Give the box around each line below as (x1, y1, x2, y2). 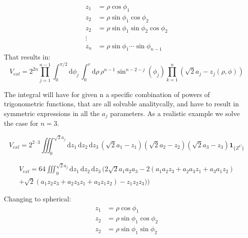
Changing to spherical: (4, 193, 71, 203)
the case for (4, 118, 38, 128)
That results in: (4, 52, 51, 62)
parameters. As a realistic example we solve (110, 108, 240, 118)
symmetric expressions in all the (4, 108, 100, 118)
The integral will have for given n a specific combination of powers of (4, 89, 210, 99)
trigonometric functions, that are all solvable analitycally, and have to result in (4, 99, 239, 109)
